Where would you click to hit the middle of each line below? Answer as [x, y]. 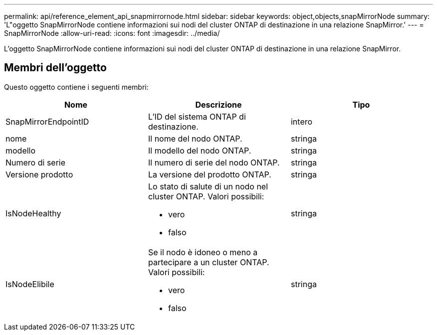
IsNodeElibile [30, 284]
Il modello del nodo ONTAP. [200, 150]
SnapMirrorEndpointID [47, 121]
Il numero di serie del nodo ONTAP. [214, 162]
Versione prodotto [39, 174]
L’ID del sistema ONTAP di [197, 116]
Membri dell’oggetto [55, 68]
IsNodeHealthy [33, 213]
